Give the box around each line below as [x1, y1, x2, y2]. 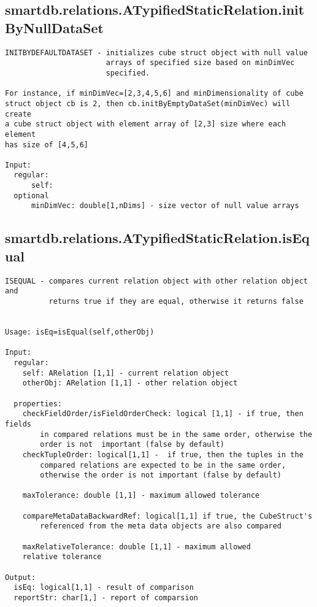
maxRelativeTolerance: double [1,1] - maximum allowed [22, 542, 251, 551]
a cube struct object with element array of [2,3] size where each [5, 120, 286, 129]
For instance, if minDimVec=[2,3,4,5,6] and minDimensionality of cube [5, 89, 304, 98]
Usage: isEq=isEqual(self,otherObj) [5, 327, 155, 336]
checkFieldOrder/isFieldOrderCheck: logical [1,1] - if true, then [22, 409, 304, 419]
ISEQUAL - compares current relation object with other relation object [5, 276, 308, 285]
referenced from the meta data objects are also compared [40, 522, 282, 531]
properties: [13, 399, 63, 408]
